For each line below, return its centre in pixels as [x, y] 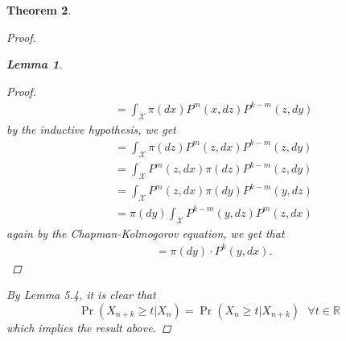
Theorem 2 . [39, 10]
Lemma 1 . [35, 64]
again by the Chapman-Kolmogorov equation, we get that [146, 233]
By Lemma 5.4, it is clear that [81, 295]
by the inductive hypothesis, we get [91, 129]
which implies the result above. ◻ [89, 327]
